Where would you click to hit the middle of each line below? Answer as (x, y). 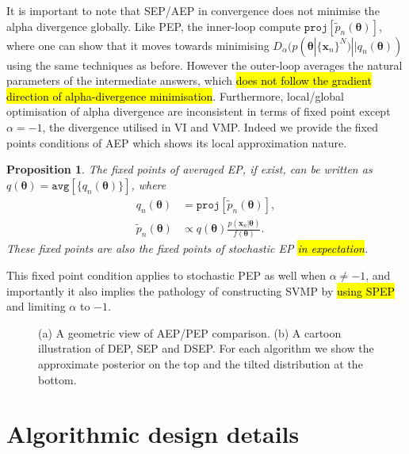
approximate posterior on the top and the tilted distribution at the (201, 364)
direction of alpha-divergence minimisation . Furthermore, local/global (175, 95)
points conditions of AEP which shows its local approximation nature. (177, 142)
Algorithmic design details (153, 434)
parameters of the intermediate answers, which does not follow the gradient (189, 80)
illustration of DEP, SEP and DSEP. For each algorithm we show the (206, 348)
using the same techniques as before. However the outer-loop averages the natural (204, 65)
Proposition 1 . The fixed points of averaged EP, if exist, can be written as (189, 169)
